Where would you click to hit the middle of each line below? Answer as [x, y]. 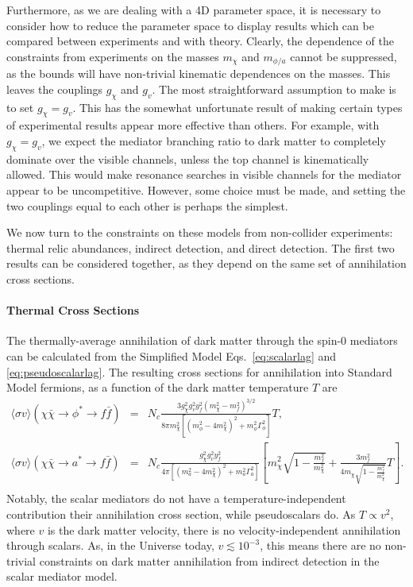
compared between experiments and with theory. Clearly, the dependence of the [200, 41]
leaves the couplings [55, 89]
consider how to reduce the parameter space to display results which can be [190, 25]
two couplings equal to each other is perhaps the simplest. [147, 205]
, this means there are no [320, 545]
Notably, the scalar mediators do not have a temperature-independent [176, 498]
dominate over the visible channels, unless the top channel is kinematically [188, 158]
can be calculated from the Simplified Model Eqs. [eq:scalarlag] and [172, 355]
